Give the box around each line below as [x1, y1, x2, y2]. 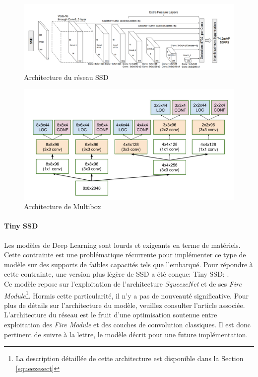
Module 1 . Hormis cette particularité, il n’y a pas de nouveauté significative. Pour [4, 289, 249, 301]
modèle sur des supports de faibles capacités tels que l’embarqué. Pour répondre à [4, 259, 253, 269]
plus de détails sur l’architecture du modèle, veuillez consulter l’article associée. [4, 300, 245, 310]
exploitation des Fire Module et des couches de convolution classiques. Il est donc [4, 319, 251, 329]
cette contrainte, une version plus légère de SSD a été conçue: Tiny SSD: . [4, 269, 229, 279]
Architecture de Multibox [24, 201, 101, 212]
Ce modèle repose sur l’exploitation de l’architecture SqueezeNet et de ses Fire [4, 278, 242, 289]
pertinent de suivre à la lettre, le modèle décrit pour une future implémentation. [4, 329, 248, 339]
